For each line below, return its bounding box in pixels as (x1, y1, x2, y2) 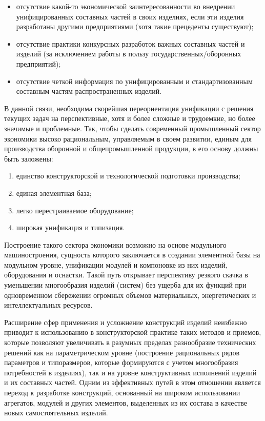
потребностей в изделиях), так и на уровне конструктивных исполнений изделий (4, 367, 257, 377)
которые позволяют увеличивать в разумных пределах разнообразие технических (4, 337, 256, 348)
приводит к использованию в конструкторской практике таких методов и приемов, (4, 327, 261, 337)
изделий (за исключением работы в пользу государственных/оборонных (16, 48, 241, 59)
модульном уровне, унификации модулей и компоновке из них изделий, (4, 259, 228, 270)
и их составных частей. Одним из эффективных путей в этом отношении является (4, 377, 261, 388)
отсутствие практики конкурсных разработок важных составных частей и (16, 38, 245, 49)
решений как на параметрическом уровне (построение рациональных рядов (4, 347, 240, 357)
